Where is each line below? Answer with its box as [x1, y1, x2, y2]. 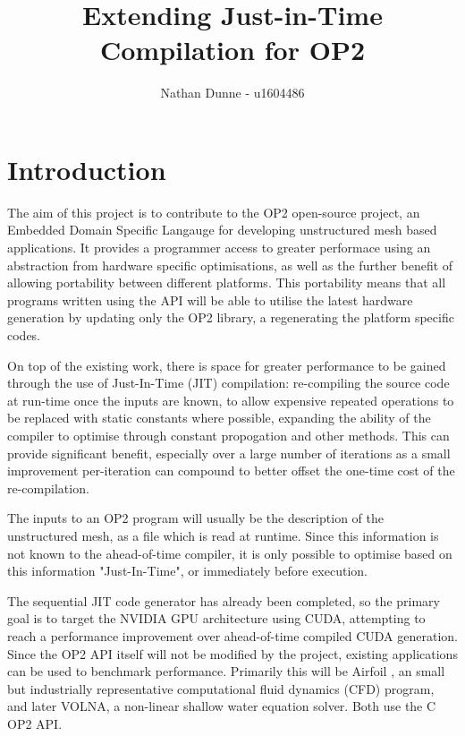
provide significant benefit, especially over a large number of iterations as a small [7, 443, 451, 462]
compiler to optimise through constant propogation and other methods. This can [7, 425, 450, 444]
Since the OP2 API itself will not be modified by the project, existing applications [7, 644, 458, 663]
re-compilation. [7, 478, 89, 497]
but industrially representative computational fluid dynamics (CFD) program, [7, 679, 435, 697]
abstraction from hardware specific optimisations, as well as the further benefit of [7, 255, 453, 274]
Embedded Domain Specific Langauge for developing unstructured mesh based [7, 220, 437, 239]
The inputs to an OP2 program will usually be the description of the [7, 509, 384, 527]
